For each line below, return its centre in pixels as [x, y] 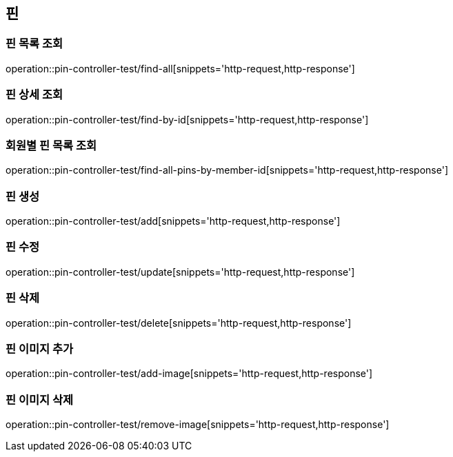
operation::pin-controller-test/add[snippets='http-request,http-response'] [173, 221]
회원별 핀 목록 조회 [51, 145]
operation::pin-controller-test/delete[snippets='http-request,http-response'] [179, 323]
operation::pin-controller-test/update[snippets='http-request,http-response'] [180, 272]
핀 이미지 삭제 [40, 399]
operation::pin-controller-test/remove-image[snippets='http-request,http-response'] [198, 425]
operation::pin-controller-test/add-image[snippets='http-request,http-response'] [189, 374]
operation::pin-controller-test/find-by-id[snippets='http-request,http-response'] [187, 119]
